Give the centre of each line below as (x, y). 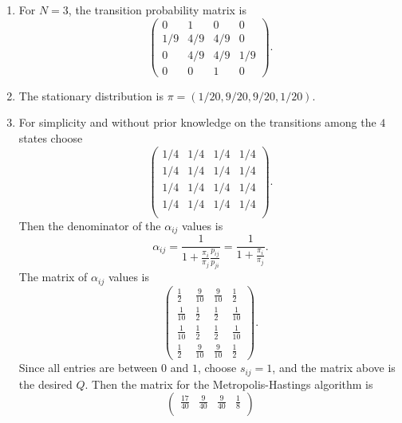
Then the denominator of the (90, 225)
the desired (45, 384)
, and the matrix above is (334, 368)
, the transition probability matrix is (157, 10)
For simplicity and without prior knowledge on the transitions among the (197, 122)
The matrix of (53, 277)
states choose (51, 137)
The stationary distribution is (91, 95)
